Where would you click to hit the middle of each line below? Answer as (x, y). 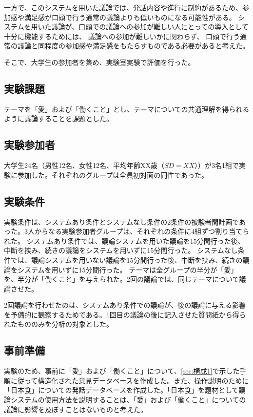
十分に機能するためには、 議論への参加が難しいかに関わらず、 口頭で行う (122, 36)
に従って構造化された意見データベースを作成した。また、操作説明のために (130, 380)
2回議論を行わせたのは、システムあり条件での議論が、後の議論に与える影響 (125, 305)
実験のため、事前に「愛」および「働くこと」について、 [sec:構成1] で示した (122, 371)
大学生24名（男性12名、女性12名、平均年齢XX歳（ (84, 165)
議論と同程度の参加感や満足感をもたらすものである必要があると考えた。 (133, 46)
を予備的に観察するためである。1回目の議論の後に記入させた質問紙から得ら (125, 314)
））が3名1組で (217, 165)
